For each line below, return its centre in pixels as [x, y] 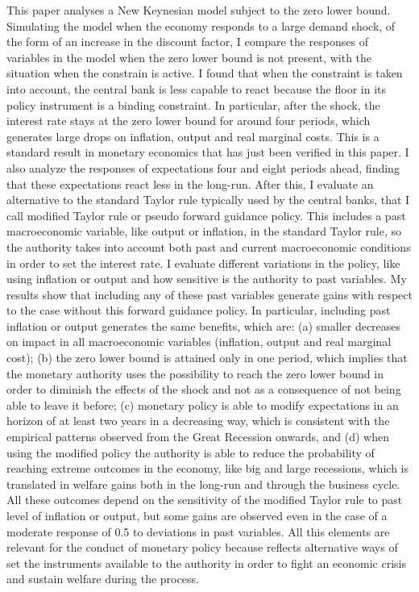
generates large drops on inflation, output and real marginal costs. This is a [193, 136]
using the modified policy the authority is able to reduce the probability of [191, 452]
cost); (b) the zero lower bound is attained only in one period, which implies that [207, 358]
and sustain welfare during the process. [103, 579]
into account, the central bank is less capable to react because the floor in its [197, 88]
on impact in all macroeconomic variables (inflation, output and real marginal [199, 342]
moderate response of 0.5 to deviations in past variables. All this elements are [198, 531]
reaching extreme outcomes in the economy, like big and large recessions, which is [208, 468]
